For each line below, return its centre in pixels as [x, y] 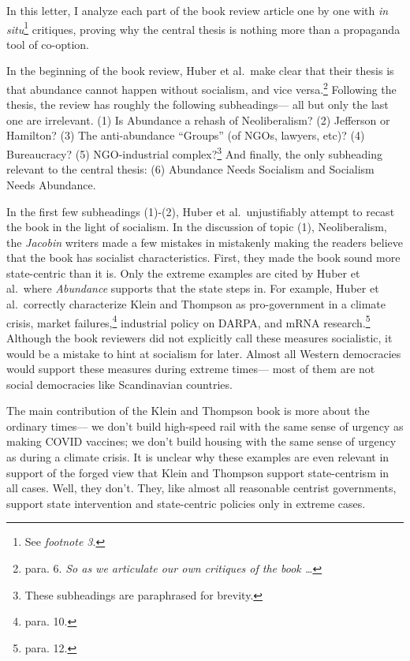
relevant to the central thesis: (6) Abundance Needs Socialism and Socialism [190, 169]
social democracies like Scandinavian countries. [119, 384]
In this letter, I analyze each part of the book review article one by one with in [198, 10]
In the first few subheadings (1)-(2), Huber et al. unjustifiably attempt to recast [201, 211]
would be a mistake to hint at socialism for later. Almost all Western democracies [204, 353]
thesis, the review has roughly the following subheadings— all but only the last [198, 105]
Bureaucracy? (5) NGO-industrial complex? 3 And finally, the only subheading [195, 153]
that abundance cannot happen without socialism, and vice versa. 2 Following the [201, 88]
